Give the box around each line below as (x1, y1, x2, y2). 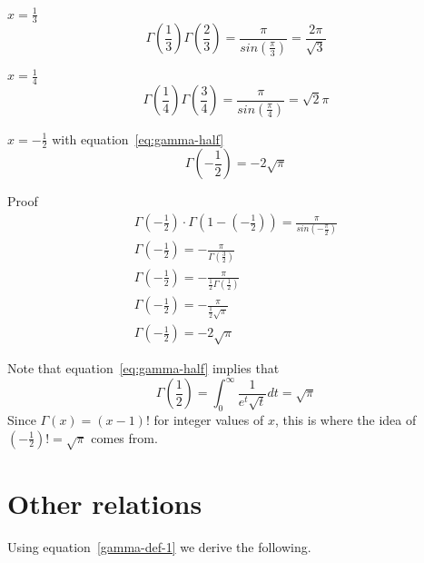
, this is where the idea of (274, 410, 417, 430)
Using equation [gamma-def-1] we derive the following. (7, 537, 311, 556)
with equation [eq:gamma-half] (52, 129, 224, 148)
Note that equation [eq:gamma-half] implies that (7, 359, 280, 378)
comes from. (91, 428, 158, 447)
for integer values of (153, 410, 264, 430)
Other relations (7, 484, 202, 521)
